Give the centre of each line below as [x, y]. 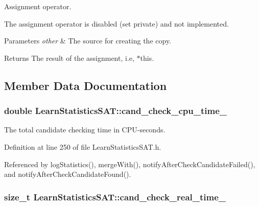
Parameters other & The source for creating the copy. [88, 41]
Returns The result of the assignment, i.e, [69, 58]
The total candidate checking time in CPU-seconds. [85, 130]
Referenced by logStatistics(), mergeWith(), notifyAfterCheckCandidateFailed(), [130, 164]
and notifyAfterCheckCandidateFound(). [68, 174]
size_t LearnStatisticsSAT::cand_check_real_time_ [115, 197]
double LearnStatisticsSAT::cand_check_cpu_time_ [116, 111]
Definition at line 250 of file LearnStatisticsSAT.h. [83, 146]
